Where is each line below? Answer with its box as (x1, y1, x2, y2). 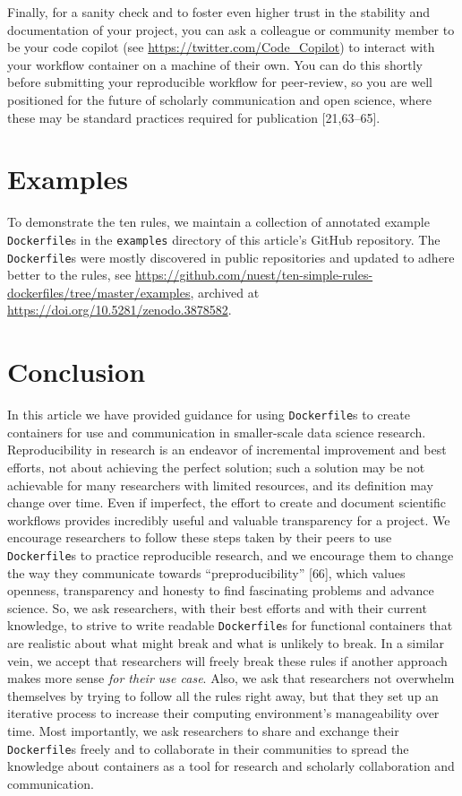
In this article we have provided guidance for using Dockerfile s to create (7, 405, 410, 424)
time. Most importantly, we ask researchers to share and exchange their (7, 721, 399, 740)
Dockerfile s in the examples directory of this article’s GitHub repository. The (7, 229, 441, 248)
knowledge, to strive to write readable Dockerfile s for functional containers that (7, 616, 453, 635)
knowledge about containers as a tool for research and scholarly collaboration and (7, 757, 455, 775)
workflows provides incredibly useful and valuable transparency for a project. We (7, 510, 450, 529)
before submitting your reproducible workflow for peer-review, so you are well (7, 73, 432, 91)
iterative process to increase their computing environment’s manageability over (7, 704, 440, 722)
